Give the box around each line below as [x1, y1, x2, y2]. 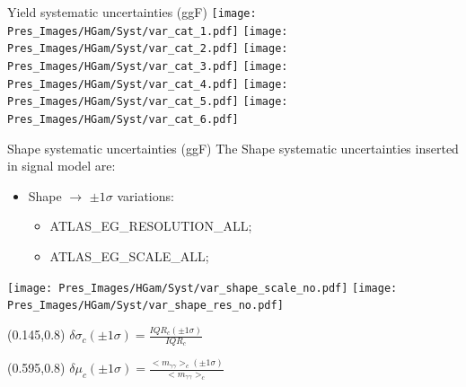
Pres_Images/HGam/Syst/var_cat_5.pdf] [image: [7, 95, 288, 109]
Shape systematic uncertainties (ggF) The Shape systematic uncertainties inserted [7, 138, 459, 157]
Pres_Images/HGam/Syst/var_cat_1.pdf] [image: [7, 24, 288, 38]
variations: [117, 186, 174, 205]
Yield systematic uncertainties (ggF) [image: [7, 3, 257, 21]
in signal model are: [7, 156, 116, 175]
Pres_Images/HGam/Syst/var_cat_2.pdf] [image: [7, 42, 288, 56]
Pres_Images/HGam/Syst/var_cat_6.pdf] [7, 112, 239, 126]
